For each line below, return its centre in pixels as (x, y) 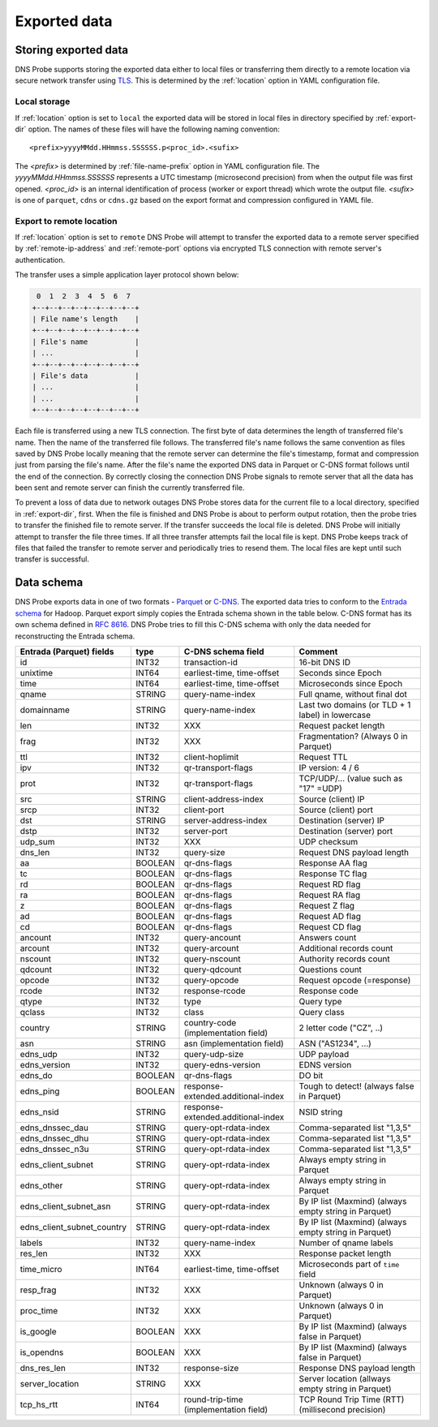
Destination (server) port (346, 831)
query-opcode (211, 980)
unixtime (36, 673)
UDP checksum (328, 841)
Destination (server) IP (342, 820)
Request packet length (342, 725)
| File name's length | (86, 319)
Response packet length (345, 1253)
